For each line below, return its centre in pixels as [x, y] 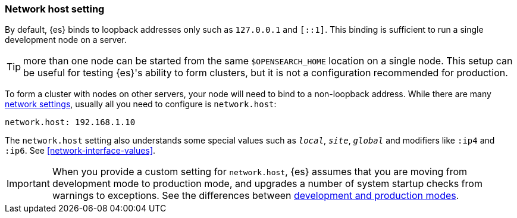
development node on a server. [66, 40]
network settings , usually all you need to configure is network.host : [141, 104]
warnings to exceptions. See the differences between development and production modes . [256, 196]
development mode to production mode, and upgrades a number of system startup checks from [267, 184]
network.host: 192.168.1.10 [70, 122]
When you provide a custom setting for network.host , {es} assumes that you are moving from [260, 172]
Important [28, 184]
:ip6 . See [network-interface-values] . [80, 151]
